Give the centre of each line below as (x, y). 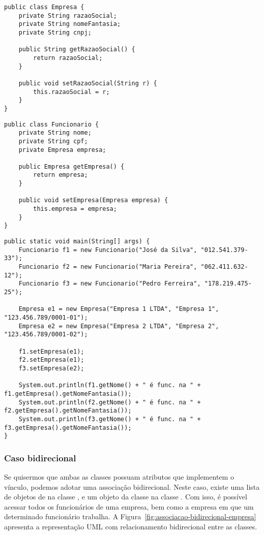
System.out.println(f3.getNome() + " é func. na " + (110, 419)
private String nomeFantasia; (70, 24)
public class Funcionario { (52, 124)
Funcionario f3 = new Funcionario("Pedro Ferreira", (110, 284)
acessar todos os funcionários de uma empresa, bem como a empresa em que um (129, 506)
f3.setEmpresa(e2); (51, 368)
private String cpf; (53, 141)
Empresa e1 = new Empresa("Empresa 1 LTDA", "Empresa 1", (119, 309)
